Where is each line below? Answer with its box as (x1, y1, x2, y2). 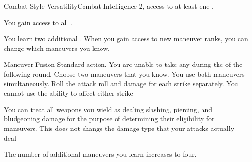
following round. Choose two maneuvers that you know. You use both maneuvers (4, 68, 245, 79)
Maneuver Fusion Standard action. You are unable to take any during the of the (4, 59, 243, 69)
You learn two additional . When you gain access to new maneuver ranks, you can (4, 33, 248, 44)
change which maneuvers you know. (4, 43, 110, 53)
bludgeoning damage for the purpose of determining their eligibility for (4, 113, 215, 124)
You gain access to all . (4, 17, 72, 27)
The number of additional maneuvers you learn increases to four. (4, 149, 197, 159)
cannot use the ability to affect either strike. (4, 88, 135, 98)
